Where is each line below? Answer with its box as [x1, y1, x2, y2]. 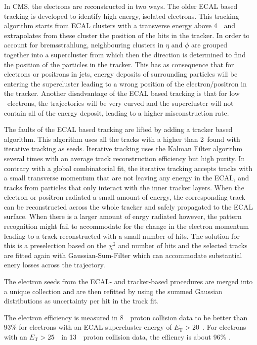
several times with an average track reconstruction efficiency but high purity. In [4, 153, 245, 163]
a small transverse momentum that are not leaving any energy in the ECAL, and [4, 172, 249, 183]
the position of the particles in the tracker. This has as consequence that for [4, 59, 234, 69]
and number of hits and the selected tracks [118, 240, 248, 251]
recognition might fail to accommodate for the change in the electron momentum [4, 221, 249, 231]
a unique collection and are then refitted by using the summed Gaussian [4, 286, 222, 296]
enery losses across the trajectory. [4, 259, 105, 270]
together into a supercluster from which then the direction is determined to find [4, 49, 246, 59]
